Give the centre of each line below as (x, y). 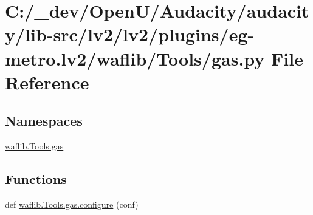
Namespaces (44, 121)
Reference (47, 82)
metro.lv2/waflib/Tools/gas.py (135, 58)
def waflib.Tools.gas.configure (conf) (72, 204)
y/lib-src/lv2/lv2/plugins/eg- (130, 34)
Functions (36, 179)
